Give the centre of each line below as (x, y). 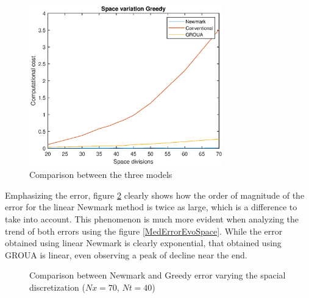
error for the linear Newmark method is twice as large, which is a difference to (151, 207)
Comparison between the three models (101, 175)
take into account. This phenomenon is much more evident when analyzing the (152, 218)
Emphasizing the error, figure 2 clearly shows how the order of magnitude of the (155, 195)
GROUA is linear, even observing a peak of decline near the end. (126, 254)
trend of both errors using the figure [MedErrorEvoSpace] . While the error (144, 231)
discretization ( (57, 287)
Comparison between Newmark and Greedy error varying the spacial (158, 275)
